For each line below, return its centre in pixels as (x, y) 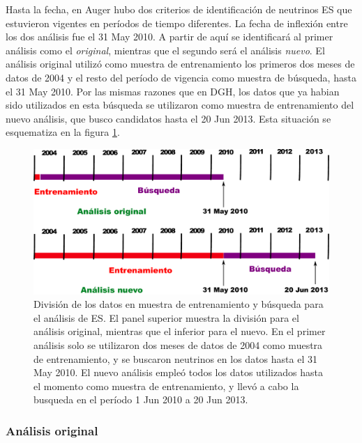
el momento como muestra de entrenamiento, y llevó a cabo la (166, 386)
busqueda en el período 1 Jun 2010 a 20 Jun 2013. (141, 399)
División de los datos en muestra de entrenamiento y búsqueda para (179, 304)
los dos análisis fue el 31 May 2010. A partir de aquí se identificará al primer (169, 37)
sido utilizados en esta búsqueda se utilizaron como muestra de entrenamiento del (180, 105)
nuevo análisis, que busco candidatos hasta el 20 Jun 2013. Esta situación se (168, 118)
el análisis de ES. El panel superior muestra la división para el (166, 317)
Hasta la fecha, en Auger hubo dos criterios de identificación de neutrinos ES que (179, 9)
